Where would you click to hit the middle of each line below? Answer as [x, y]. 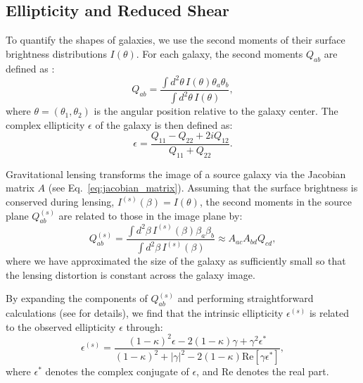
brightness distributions [56, 53]
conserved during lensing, [60, 202]
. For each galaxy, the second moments [219, 53]
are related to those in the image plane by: [151, 215]
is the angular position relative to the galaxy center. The [216, 111]
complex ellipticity [45, 124]
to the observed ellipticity [61, 326]
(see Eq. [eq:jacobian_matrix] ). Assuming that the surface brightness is [203, 188]
